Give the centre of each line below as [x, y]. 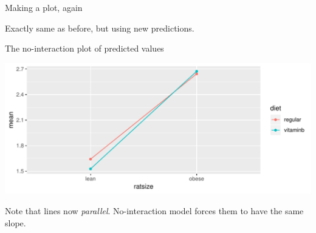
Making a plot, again [44, 7]
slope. [15, 222]
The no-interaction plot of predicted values [84, 48]
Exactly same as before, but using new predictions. [100, 28]
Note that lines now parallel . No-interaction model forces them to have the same [154, 210]
